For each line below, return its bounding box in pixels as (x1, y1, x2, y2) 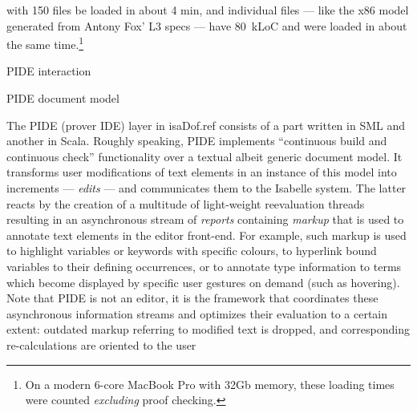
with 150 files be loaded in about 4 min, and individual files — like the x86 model (6, 2, 409, 18)
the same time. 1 (6, 34, 84, 52)
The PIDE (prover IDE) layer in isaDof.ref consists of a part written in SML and (6, 116, 405, 133)
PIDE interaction (6, 63, 91, 79)
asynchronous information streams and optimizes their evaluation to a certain (6, 305, 388, 322)
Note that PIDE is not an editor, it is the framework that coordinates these (6, 290, 379, 306)
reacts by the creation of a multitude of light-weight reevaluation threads (6, 195, 365, 212)
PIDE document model (6, 90, 119, 107)
